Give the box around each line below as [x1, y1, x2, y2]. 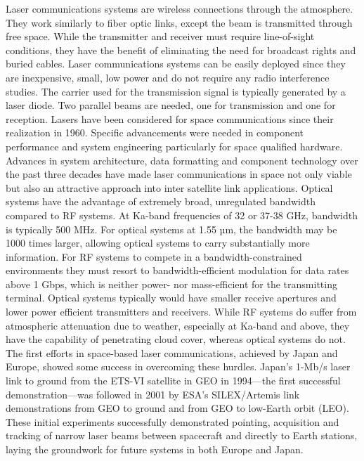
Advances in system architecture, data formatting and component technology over [6, 152, 358, 167]
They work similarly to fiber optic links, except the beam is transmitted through [6, 15, 353, 30]
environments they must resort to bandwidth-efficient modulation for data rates [6, 263, 349, 278]
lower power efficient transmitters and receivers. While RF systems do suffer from [6, 304, 357, 319]
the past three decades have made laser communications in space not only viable [6, 167, 352, 181]
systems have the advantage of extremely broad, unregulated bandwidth [6, 194, 316, 209]
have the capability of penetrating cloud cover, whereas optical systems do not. [6, 332, 346, 346]
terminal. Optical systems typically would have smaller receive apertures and [6, 290, 337, 305]
